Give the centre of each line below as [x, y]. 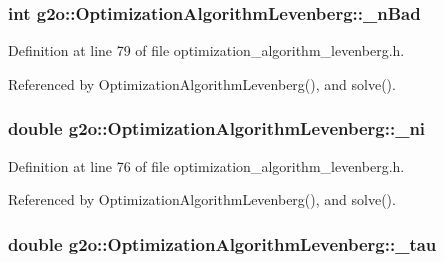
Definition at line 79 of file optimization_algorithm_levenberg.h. [206, 50]
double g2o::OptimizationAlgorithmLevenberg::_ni [217, 128]
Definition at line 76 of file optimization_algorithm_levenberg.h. [206, 165]
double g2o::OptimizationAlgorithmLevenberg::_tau [222, 243]
